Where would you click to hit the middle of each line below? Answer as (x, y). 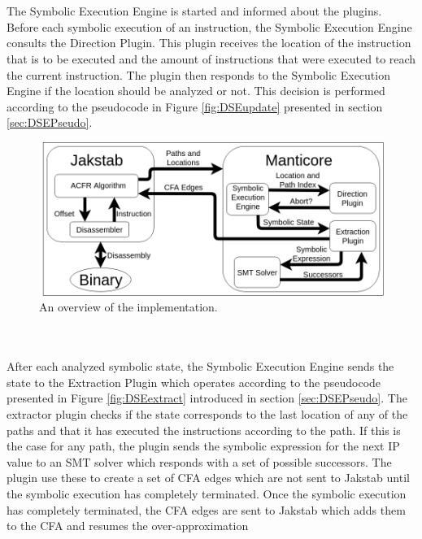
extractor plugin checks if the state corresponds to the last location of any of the (207, 414)
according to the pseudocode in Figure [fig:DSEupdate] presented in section (195, 106)
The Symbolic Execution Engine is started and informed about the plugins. (194, 11)
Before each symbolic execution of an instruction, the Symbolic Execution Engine (209, 26)
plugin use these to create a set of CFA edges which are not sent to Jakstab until (208, 478)
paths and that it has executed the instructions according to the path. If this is (204, 430)
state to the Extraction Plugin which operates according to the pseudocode (194, 382)
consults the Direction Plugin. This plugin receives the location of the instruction (209, 43)
